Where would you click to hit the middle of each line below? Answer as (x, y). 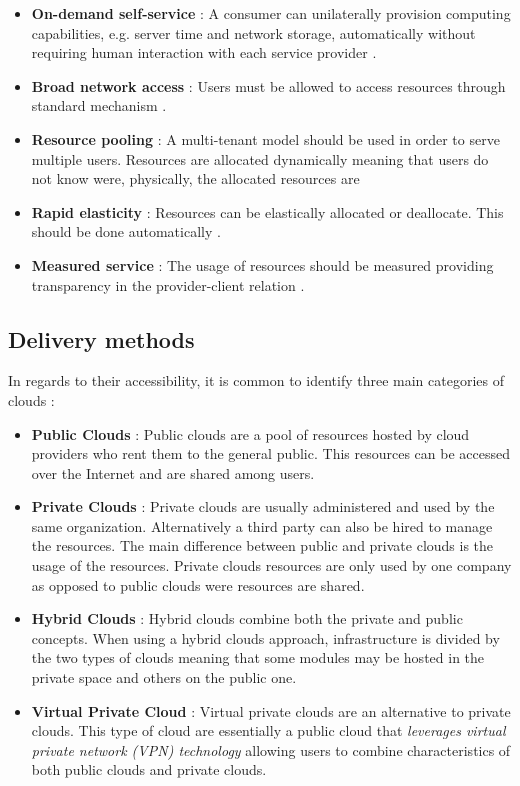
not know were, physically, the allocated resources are (195, 178)
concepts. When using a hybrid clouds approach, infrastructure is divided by (265, 637)
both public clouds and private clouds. (149, 769)
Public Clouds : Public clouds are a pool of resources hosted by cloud (250, 433)
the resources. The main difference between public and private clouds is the (262, 545)
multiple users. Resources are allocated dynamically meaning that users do (260, 158)
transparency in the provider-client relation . (168, 284)
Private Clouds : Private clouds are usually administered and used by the (263, 506)
